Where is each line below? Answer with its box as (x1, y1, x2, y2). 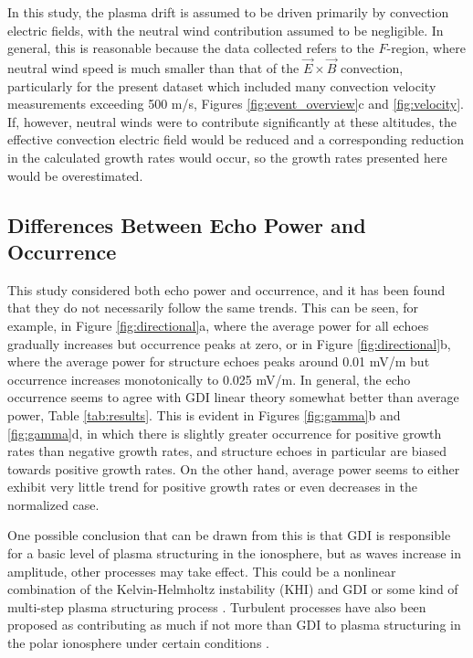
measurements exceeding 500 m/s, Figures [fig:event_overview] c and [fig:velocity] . (7, 94, 464, 113)
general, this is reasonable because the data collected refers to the (7, 38, 374, 58)
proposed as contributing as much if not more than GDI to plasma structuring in (7, 615, 461, 634)
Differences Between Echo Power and (7, 210, 366, 239)
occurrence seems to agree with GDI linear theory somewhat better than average (7, 387, 459, 407)
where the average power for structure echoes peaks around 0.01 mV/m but (7, 352, 430, 371)
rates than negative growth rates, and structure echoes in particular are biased (7, 441, 447, 461)
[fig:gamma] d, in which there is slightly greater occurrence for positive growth (7, 423, 442, 442)
